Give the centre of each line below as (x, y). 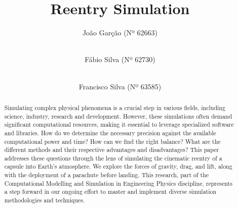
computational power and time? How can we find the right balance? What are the (112, 141)
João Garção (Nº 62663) (120, 33)
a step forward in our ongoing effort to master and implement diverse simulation (110, 192)
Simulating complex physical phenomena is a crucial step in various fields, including (115, 107)
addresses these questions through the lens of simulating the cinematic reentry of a (113, 158)
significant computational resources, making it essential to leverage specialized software (119, 124)
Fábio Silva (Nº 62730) (120, 59)
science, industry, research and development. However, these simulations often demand (118, 116)
